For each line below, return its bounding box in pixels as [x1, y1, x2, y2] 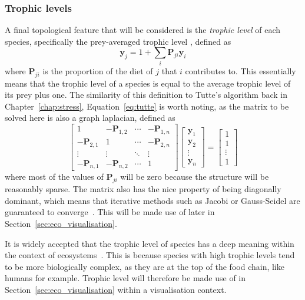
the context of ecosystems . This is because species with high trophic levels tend [5, 249, 295, 261]
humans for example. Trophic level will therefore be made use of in [5, 272, 246, 284]
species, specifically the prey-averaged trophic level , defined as [5, 35, 231, 47]
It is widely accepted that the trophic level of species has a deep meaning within [5, 237, 294, 249]
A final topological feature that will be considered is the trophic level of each [5, 24, 281, 36]
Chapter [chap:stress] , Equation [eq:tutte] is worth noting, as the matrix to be [5, 100, 289, 112]
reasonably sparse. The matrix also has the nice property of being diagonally [5, 183, 281, 195]
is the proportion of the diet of [42, 64, 153, 77]
